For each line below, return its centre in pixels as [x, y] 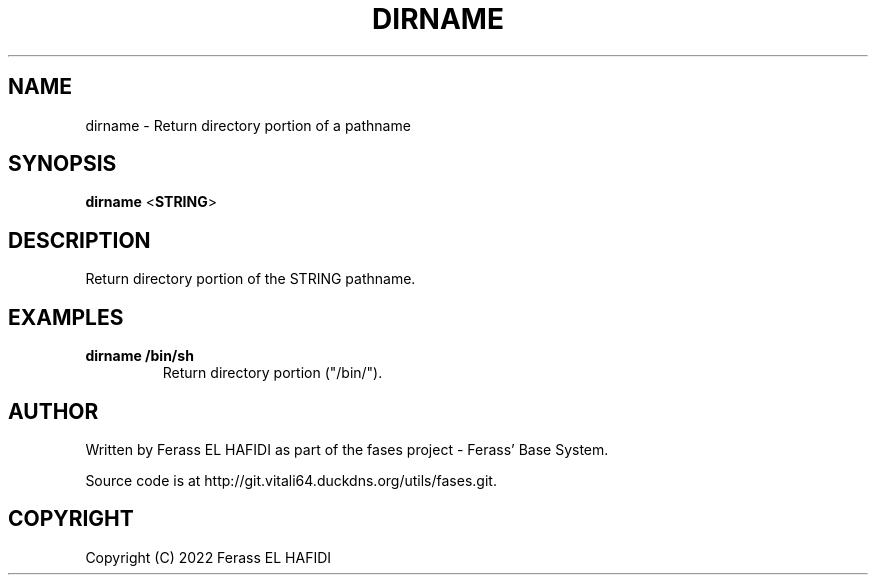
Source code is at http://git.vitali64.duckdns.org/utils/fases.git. [291, 480]
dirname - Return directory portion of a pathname [248, 125]
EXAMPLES [66, 317]
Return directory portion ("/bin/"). [272, 373]
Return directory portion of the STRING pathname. [250, 279]
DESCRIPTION [79, 240]
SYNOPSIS [62, 164]
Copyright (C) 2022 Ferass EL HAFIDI [208, 557]
